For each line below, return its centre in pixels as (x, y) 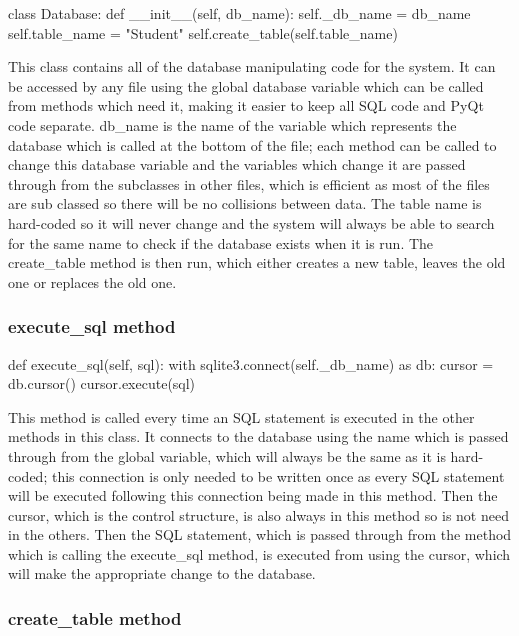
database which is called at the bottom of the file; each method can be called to (252, 144)
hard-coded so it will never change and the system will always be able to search (251, 222)
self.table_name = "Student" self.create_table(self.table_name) (203, 32)
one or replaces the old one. (92, 281)
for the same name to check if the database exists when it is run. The (221, 242)
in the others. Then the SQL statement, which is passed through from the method (260, 534)
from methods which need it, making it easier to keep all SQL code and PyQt (246, 105)
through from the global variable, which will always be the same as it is (227, 455)
